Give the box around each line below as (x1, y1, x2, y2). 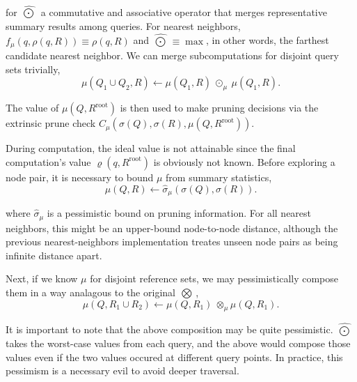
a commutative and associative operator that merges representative (40, 5, 327, 20)
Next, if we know (6, 271, 78, 286)
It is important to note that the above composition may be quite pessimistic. (6, 322, 333, 337)
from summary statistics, (166, 169, 272, 184)
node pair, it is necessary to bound (6, 169, 154, 184)
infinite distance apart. (6, 247, 102, 262)
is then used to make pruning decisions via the (120, 100, 319, 115)
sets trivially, (6, 61, 61, 76)
